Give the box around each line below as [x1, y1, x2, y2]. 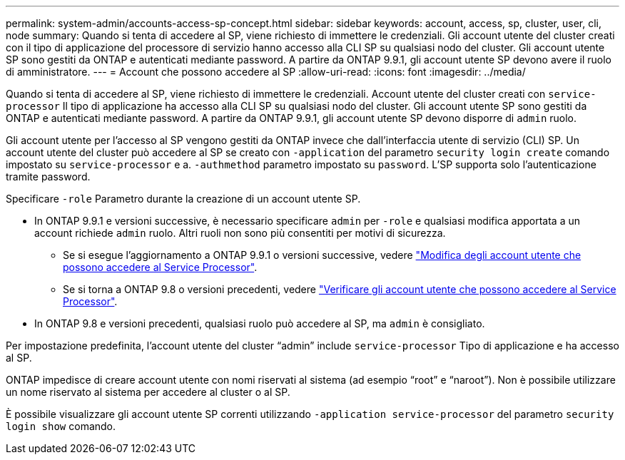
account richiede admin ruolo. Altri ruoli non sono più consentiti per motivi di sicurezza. [34, 227, 446, 239]
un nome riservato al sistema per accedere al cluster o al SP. [6, 386, 290, 398]
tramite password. [6, 170, 91, 183]
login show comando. [6, 420, 116, 432]
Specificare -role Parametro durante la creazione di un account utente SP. [6, 193, 361, 205]
